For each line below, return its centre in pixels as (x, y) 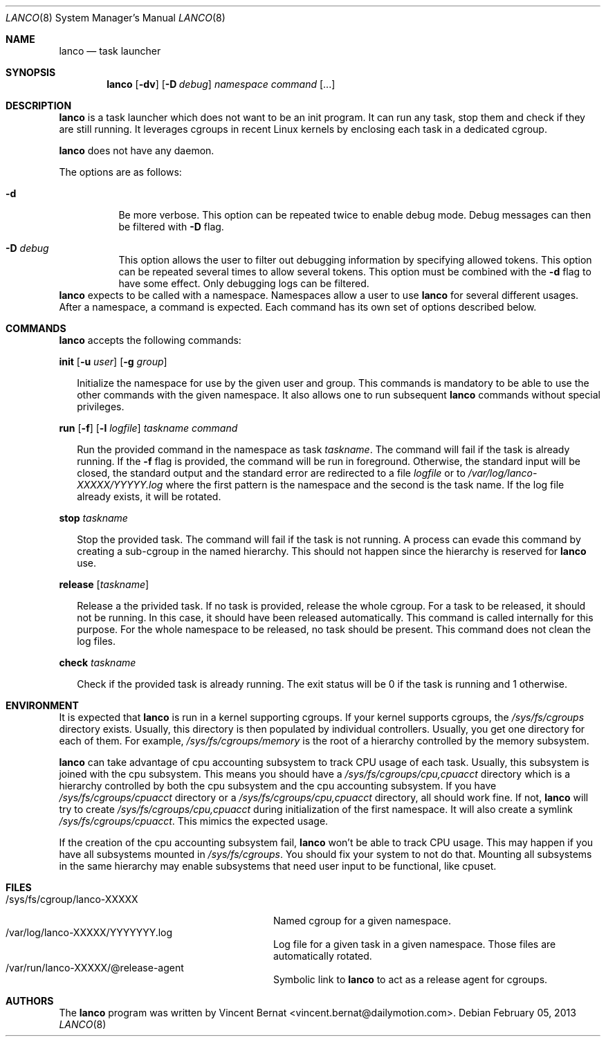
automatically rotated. (323, 956)
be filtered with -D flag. (171, 227)
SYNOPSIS (31, 72)
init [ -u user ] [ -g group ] (113, 362)
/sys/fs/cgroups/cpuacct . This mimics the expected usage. (194, 821)
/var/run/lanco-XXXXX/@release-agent (95, 968)
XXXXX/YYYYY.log (120, 485)
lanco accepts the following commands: (150, 340)
